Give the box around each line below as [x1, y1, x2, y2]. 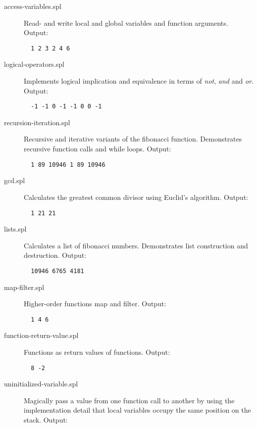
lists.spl [4, 224, 27, 234]
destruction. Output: [24, 250, 87, 260]
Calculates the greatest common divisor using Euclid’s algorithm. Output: [24, 191, 248, 202]
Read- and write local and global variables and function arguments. [24, 17, 228, 28]
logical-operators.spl [4, 59, 64, 69]
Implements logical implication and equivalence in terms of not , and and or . [24, 76, 254, 86]
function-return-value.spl [4, 330, 79, 340]
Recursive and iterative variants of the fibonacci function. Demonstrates [24, 134, 242, 144]
